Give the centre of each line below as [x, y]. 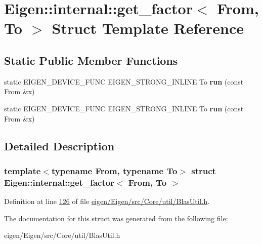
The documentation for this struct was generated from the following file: [116, 218]
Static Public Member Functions [91, 60]
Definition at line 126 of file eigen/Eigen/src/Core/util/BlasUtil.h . [107, 201]
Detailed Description [59, 146]
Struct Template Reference [148, 28]
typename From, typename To [114, 170]
